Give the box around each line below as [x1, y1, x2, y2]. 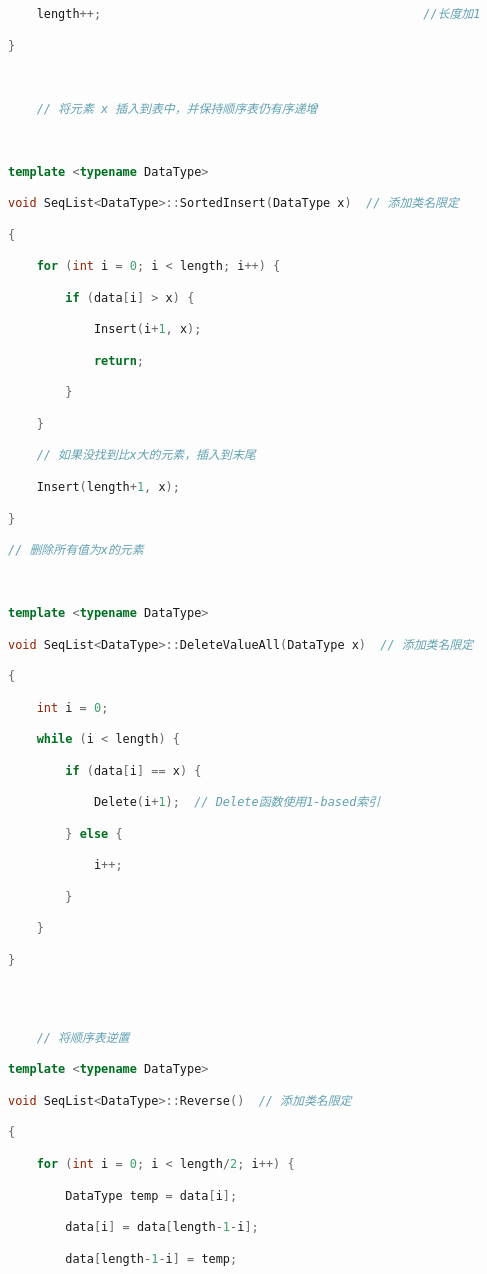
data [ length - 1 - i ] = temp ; [65, 1251, 238, 1266]
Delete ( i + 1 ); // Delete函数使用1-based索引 [93, 795, 381, 810]
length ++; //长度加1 [36, 7, 481, 21]
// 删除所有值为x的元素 [8, 543, 144, 558]
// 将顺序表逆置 [36, 1030, 130, 1045]
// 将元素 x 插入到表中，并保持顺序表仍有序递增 [36, 101, 318, 116]
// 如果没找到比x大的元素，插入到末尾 [36, 448, 256, 463]
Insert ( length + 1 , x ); [36, 479, 180, 494]
